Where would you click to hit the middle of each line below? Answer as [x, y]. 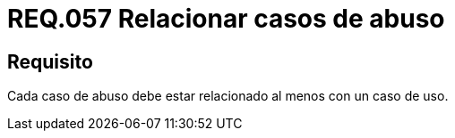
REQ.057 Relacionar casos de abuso [226, 19]
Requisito [50, 61]
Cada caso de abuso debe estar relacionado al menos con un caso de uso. [228, 96]
